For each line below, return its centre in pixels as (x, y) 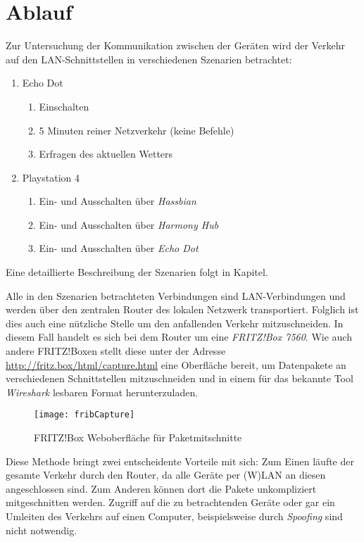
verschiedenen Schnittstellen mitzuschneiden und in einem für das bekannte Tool (180, 378)
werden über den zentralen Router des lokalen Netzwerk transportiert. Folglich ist (182, 309)
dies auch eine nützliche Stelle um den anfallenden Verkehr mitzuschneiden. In (175, 323)
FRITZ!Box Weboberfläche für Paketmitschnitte (138, 437)
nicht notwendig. (42, 530)
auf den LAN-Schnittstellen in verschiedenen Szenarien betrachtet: (149, 59)
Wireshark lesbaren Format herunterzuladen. (102, 392)
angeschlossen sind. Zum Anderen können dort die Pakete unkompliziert (161, 488)
